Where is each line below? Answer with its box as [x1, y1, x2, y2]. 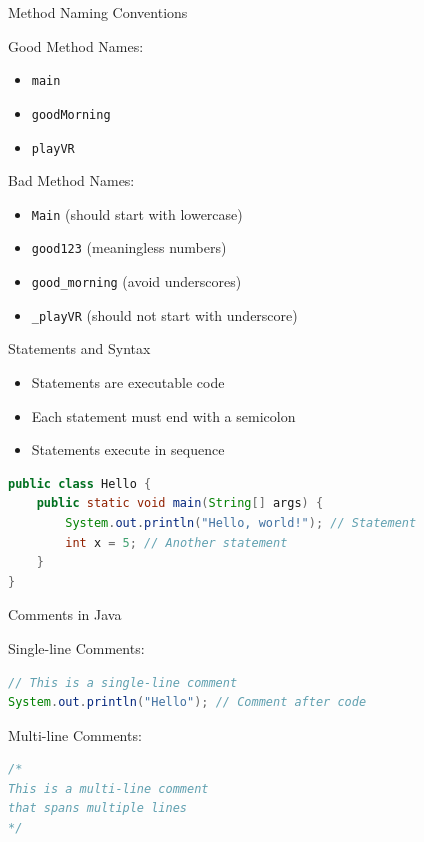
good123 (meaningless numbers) [31, 237, 227, 258]
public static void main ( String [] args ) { [36, 496, 324, 511]
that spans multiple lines [8, 801, 187, 816]
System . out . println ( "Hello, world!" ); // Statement [65, 515, 417, 530]
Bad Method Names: [8, 170, 135, 191]
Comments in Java [8, 604, 122, 625]
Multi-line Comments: [8, 724, 142, 745]
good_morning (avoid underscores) [31, 271, 242, 292]
